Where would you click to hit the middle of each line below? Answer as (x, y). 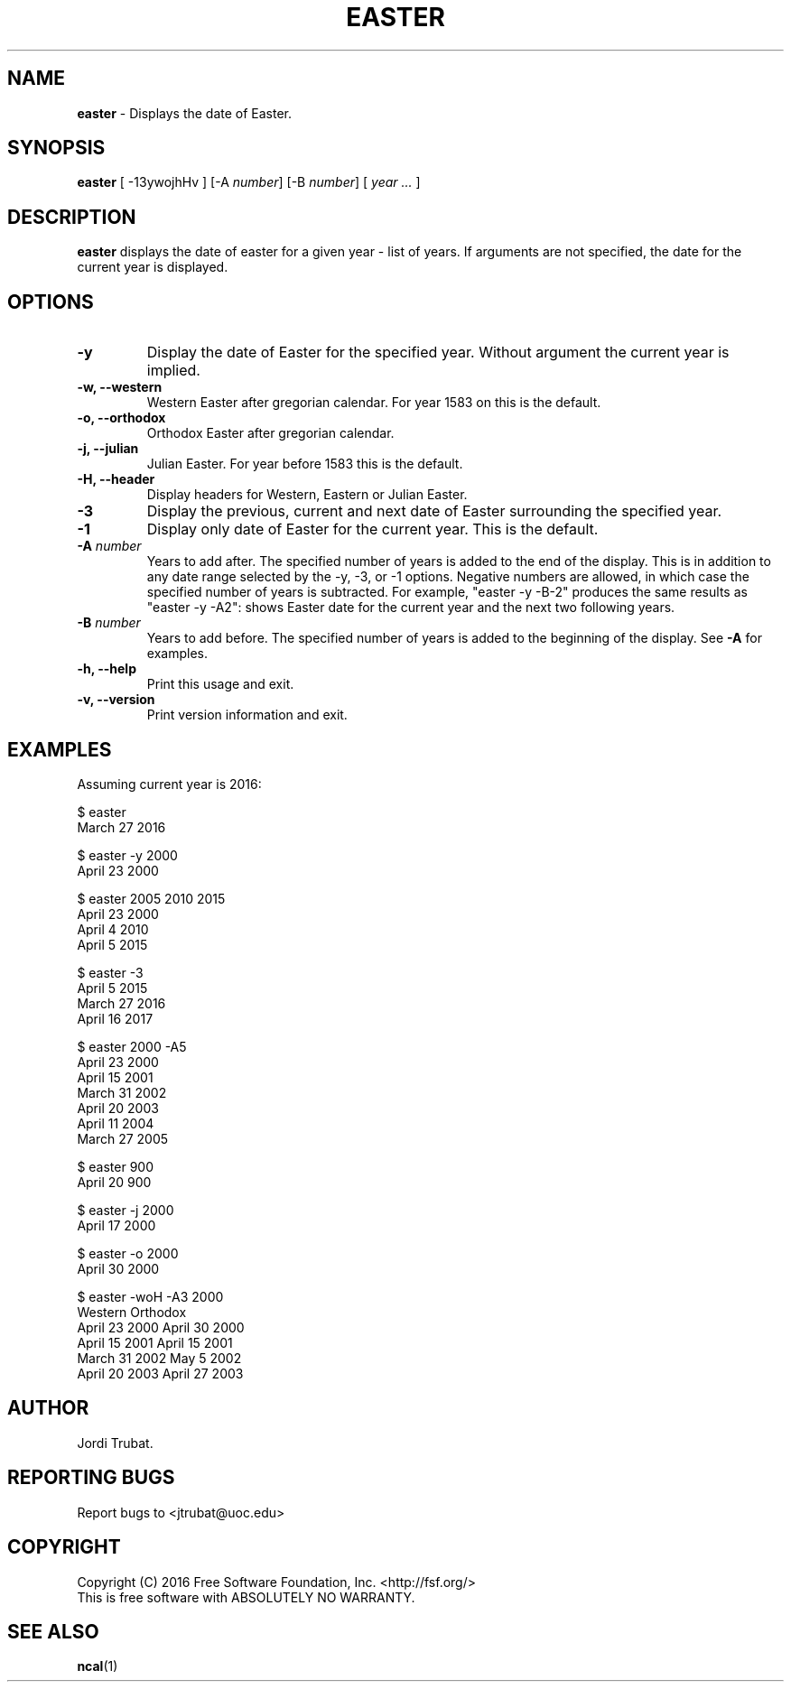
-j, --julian (108, 449)
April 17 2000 (116, 1225)
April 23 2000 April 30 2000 (161, 1327)
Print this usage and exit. (220, 684)
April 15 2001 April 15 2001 (155, 1342)
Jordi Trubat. (115, 1443)
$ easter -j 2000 (126, 1210)
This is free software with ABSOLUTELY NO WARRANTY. (246, 1597)
